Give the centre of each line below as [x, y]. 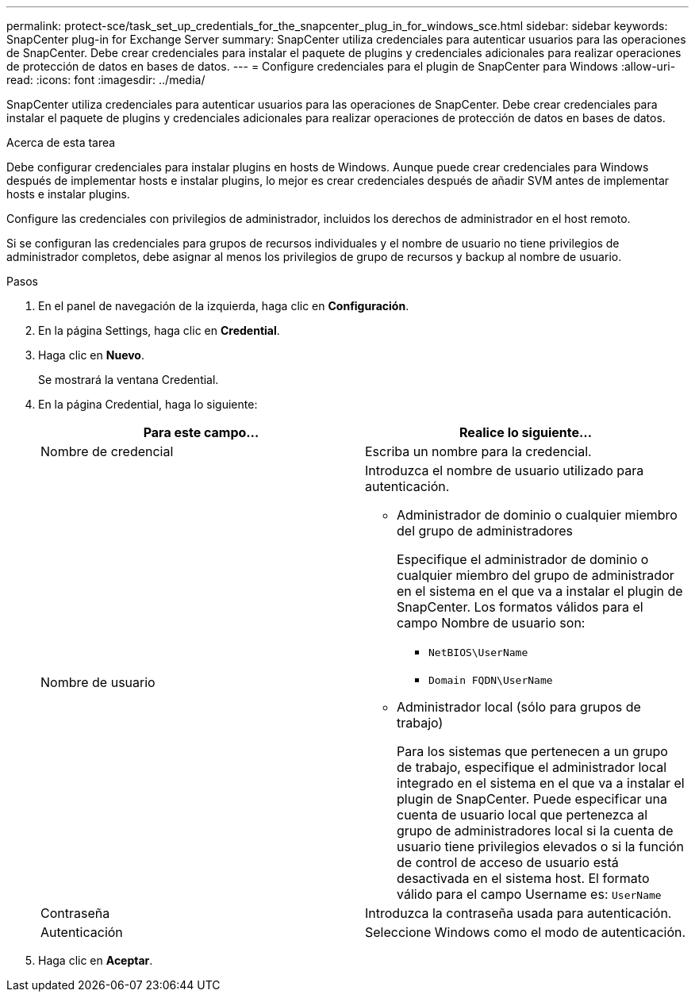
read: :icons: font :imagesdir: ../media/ [106, 80]
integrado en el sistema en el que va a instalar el [541, 783]
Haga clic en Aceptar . [96, 960]
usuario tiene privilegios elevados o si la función [540, 846]
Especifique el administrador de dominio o [523, 559]
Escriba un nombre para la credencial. [478, 451]
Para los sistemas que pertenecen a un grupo [532, 751]
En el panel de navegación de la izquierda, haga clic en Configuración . [224, 306]
